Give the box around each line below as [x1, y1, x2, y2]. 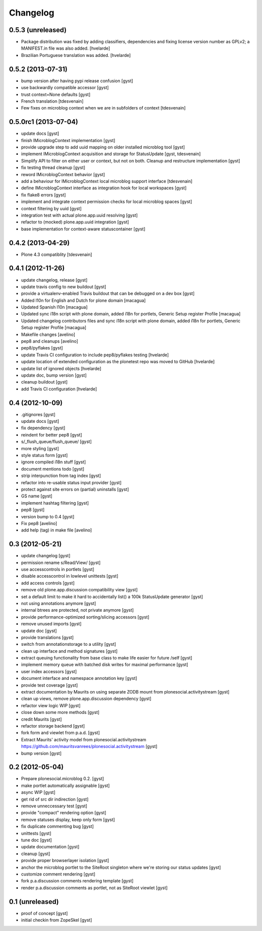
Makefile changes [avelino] [21, 331, 75, 337]
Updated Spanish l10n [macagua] [21, 304, 88, 310]
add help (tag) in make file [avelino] [21, 527, 92, 533]
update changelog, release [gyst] [21, 277, 88, 283]
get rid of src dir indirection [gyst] [21, 796, 89, 802]
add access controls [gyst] [21, 580, 75, 586]
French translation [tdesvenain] [21, 98, 84, 104]
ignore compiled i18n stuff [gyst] [21, 459, 86, 465]
